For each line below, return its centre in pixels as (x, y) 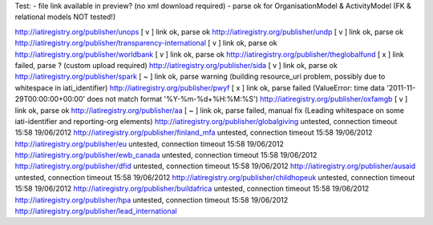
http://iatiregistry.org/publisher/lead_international (96, 211)
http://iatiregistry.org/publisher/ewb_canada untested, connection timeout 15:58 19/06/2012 (166, 155)
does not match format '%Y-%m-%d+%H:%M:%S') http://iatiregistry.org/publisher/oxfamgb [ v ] (247, 99)
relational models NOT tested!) (65, 17)
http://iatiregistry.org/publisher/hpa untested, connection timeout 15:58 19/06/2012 (152, 199)
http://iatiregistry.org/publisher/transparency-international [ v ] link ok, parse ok (146, 43)
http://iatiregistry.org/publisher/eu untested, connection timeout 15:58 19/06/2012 (150, 143)
